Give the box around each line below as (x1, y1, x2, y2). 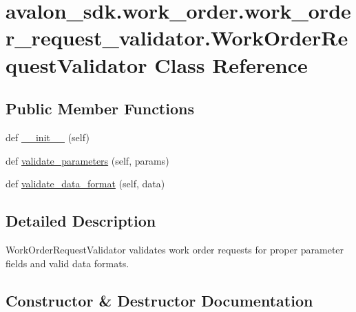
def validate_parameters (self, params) (6, 153, 169, 167)
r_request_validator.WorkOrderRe (6, 23, 348, 52)
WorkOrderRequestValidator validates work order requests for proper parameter (6, 242, 344, 256)
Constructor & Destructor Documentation (6, 289, 313, 311)
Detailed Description (6, 210, 156, 231)
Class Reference (154, 50, 308, 79)
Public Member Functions (6, 98, 194, 119)
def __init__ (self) (6, 129, 90, 144)
